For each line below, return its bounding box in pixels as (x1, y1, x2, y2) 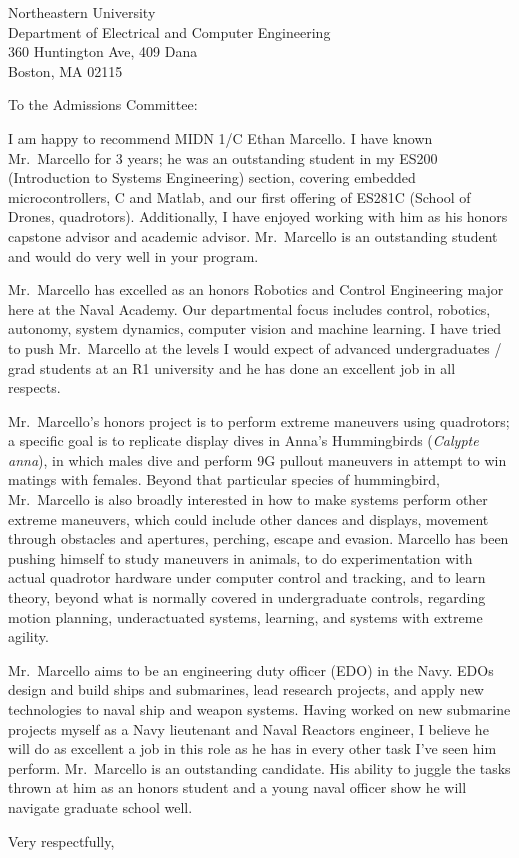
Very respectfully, (8, 830, 115, 851)
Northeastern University (8, 2, 156, 22)
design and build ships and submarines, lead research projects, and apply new (8, 679, 484, 700)
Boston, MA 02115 (8, 60, 123, 81)
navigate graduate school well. (8, 796, 193, 817)
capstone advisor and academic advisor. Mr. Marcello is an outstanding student (8, 225, 498, 246)
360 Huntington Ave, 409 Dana (8, 41, 198, 62)
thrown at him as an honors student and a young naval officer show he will (8, 777, 467, 798)
